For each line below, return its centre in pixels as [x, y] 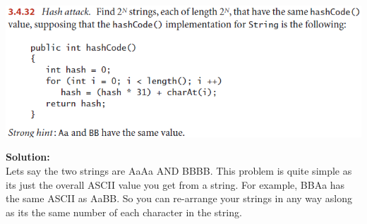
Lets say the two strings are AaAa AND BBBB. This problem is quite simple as [179, 170]
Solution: [28, 157]
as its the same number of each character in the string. [124, 212]
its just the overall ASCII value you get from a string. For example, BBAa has [175, 184]
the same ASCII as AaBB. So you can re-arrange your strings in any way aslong [179, 198]
